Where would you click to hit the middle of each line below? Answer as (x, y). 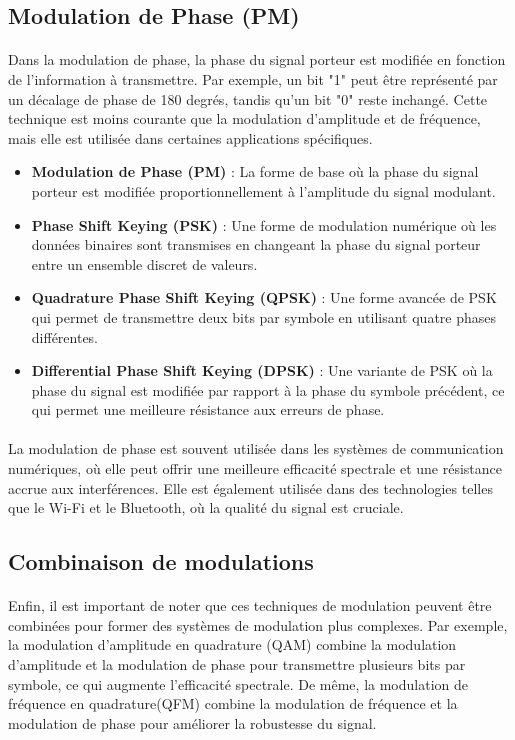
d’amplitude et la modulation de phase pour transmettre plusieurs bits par (237, 664)
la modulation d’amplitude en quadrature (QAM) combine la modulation (232, 644)
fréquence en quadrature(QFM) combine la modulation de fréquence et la (233, 703)
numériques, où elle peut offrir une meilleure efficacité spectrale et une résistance (255, 468)
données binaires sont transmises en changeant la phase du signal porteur (256, 244)
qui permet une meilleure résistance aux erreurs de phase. (208, 409)
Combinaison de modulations (161, 561)
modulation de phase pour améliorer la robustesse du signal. (192, 722)
